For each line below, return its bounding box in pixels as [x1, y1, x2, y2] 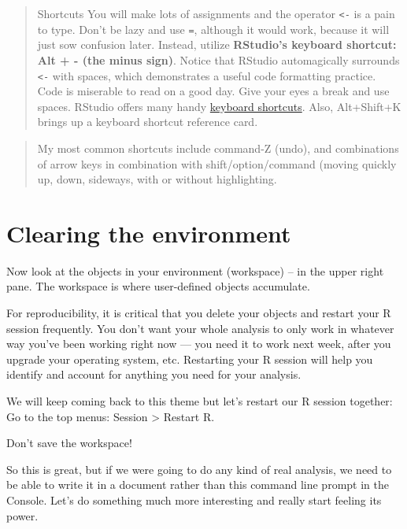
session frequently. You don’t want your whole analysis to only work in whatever [6, 320, 394, 336]
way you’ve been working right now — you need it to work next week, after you [6, 335, 391, 352]
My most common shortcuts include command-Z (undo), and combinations [37, 139, 399, 156]
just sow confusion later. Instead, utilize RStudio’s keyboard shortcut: [37, 36, 397, 53]
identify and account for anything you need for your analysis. [6, 366, 302, 383]
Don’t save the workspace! [6, 435, 132, 451]
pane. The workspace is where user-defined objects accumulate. [6, 278, 310, 294]
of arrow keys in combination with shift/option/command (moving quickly [37, 155, 397, 172]
